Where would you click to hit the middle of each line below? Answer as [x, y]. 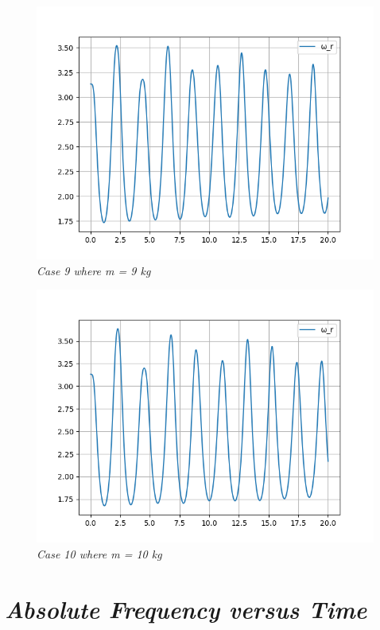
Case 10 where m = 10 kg [99, 553]
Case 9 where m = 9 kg [94, 270]
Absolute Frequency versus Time [186, 609]
